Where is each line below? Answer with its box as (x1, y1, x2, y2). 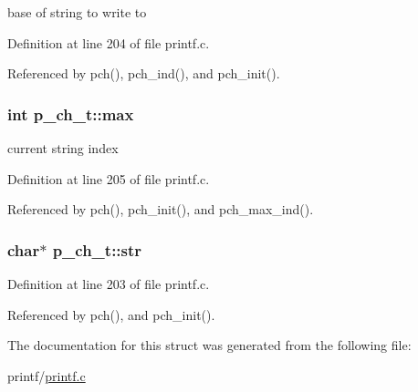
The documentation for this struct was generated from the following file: (7, 335, 412, 355)
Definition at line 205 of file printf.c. (7, 169, 210, 188)
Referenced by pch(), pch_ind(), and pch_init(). (7, 64, 280, 83)
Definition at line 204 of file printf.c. (7, 33, 210, 52)
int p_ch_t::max (7, 102, 134, 125)
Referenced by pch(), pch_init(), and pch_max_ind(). (7, 200, 314, 219)
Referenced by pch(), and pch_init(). (7, 304, 215, 324)
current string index (7, 139, 119, 157)
